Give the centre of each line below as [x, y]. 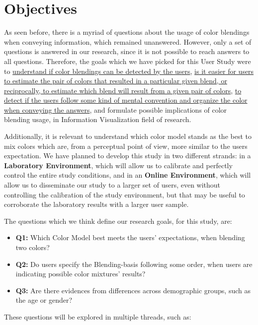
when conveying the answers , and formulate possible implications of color [116, 109]
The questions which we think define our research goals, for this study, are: [118, 221]
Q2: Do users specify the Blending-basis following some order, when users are [134, 264]
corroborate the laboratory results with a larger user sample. [96, 204]
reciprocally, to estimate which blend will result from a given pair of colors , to [123, 90]
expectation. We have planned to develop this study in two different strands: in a [128, 156]
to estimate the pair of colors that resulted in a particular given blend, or [116, 81]
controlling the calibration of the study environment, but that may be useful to [125, 194]
